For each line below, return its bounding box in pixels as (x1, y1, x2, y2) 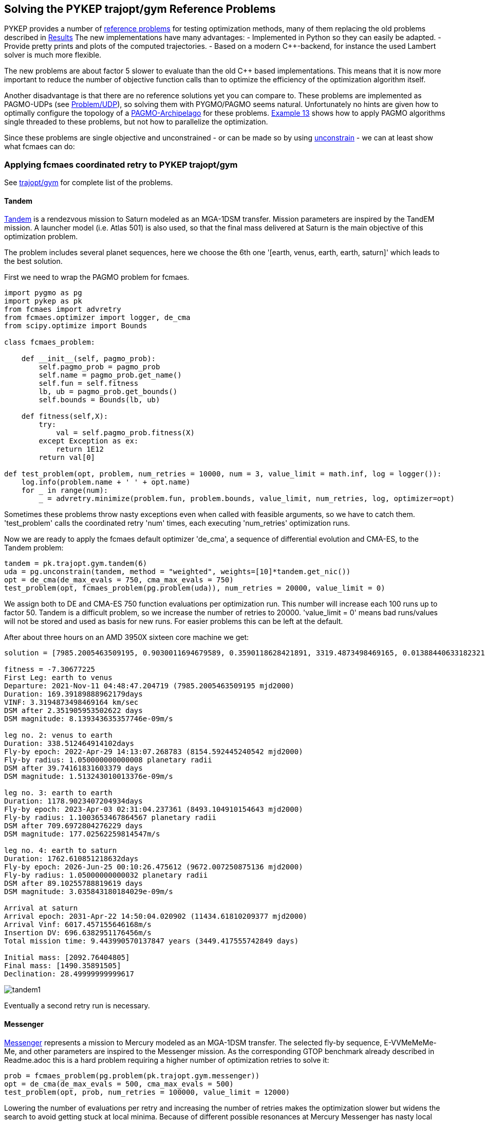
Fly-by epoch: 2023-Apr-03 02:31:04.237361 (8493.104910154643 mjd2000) (4, 805, 303, 814)
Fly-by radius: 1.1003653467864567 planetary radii (4, 813, 217, 822)
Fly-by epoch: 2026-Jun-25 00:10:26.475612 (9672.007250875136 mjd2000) (4, 863, 303, 871)
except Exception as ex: (39, 437, 139, 446)
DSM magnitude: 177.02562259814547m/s (4, 830, 160, 839)
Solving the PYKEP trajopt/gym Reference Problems (4, 3, 276, 15)
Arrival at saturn (4, 904, 78, 913)
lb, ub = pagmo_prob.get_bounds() (39, 387, 178, 396)
